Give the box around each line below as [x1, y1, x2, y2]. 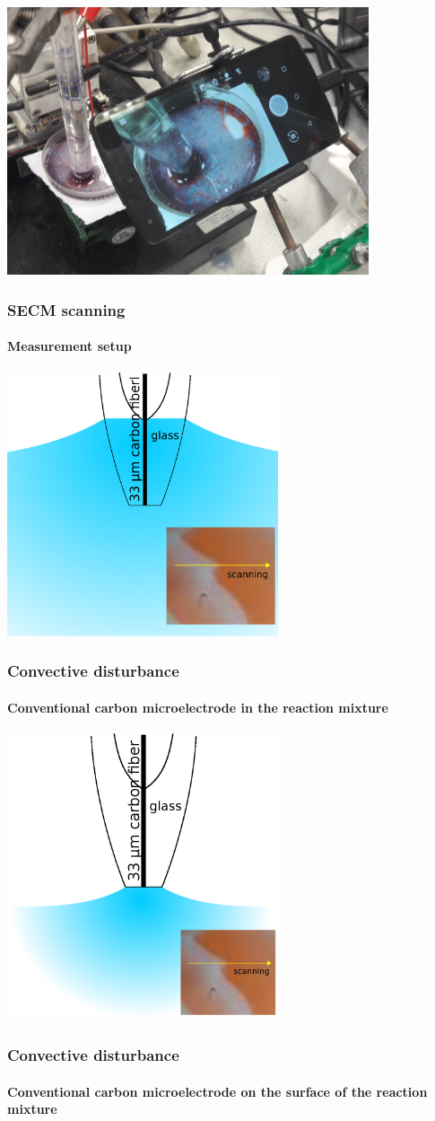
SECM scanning [7, 298, 126, 320]
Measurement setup [7, 337, 132, 355]
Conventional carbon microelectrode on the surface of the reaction [7, 1082, 428, 1100]
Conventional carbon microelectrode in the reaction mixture [7, 697, 388, 716]
